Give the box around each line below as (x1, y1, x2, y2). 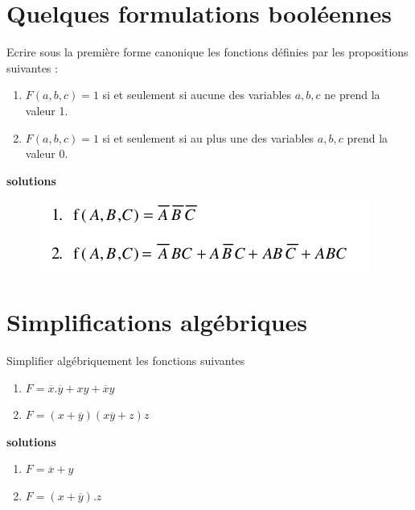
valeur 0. (25, 145, 68, 162)
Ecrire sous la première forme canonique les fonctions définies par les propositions (6, 44, 409, 60)
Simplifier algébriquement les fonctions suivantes (6, 352, 245, 368)
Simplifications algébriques (6, 305, 308, 338)
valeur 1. (25, 102, 68, 118)
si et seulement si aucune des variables (102, 86, 292, 103)
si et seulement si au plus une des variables (102, 129, 314, 146)
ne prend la (324, 86, 380, 103)
